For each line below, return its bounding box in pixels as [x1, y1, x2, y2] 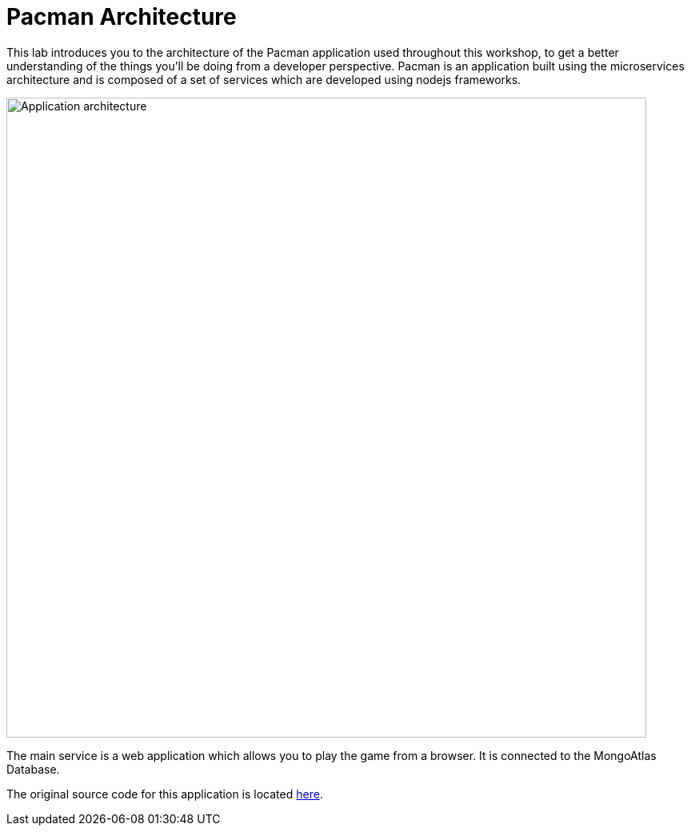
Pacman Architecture [6, 3, 237, 30]
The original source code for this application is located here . [6, 786, 323, 801]
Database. [6, 762, 60, 776]
